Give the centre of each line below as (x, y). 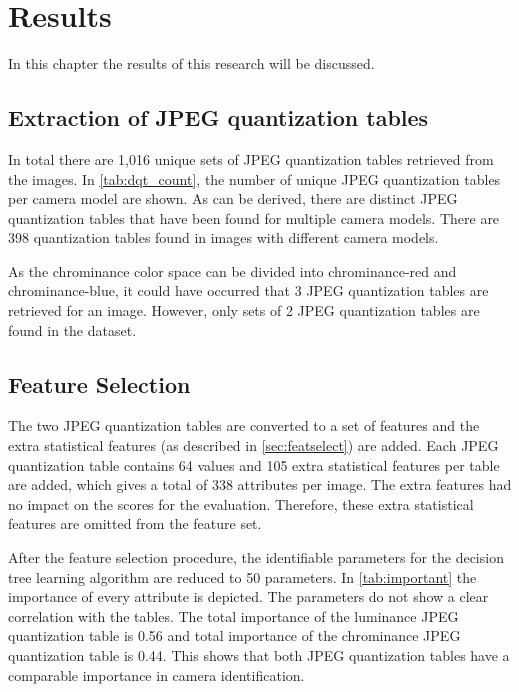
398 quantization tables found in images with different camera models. (223, 237)
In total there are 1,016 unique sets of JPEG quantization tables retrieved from (251, 158)
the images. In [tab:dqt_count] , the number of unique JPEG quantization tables (254, 178)
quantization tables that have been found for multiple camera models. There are (254, 217)
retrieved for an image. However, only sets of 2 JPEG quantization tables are (244, 310)
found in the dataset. (72, 329)
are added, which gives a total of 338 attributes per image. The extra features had (260, 484)
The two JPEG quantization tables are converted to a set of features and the (244, 425)
